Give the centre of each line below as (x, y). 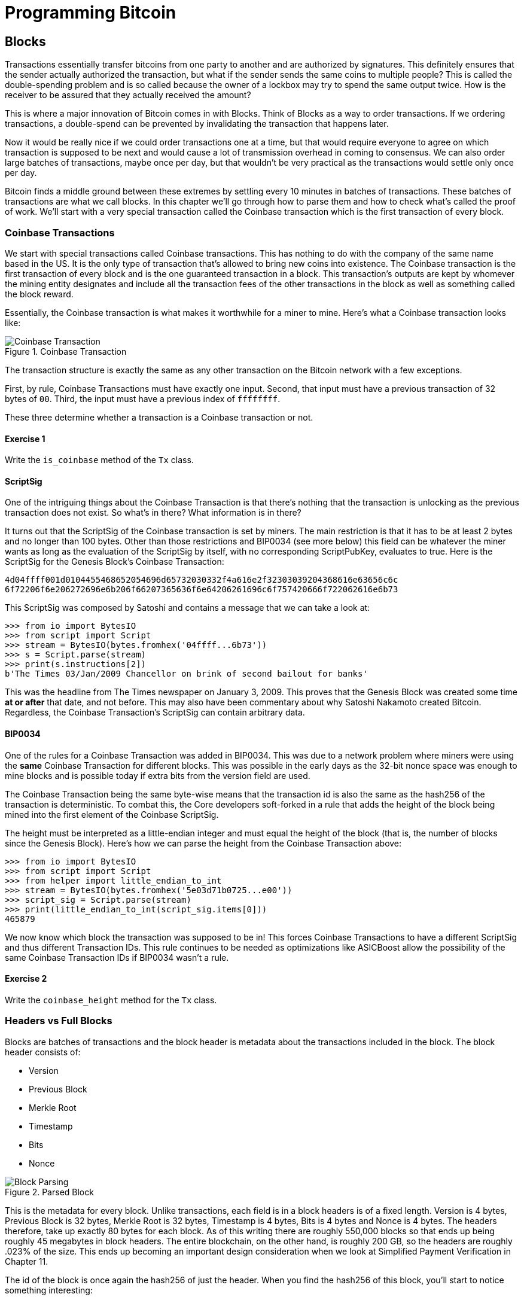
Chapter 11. (27, 1261)
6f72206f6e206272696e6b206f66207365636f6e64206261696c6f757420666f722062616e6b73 (202, 590)
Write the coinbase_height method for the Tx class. (111, 1000)
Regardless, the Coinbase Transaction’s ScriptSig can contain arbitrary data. (155, 713)
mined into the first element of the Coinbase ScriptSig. (112, 814)
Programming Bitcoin (91, 13)
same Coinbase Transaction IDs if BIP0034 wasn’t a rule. (117, 957)
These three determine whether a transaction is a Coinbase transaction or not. (159, 417)
